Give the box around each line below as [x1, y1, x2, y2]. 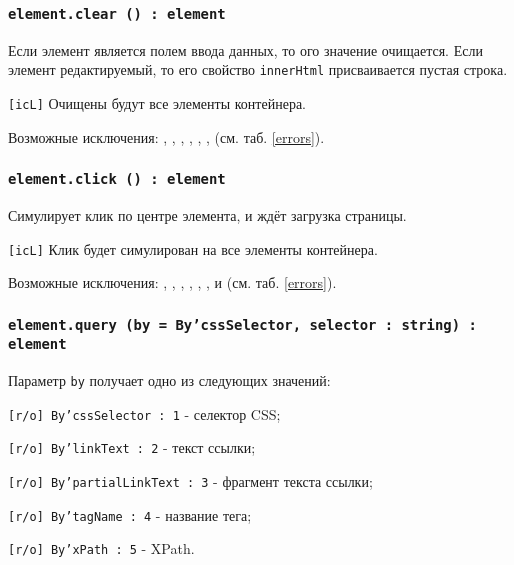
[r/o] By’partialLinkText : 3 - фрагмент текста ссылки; [8, 471, 373, 492]
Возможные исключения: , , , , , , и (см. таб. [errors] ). [8, 272, 337, 293]
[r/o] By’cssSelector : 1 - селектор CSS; [8, 403, 281, 424]
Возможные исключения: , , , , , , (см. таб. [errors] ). [8, 126, 325, 147]
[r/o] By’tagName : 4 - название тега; [8, 504, 252, 525]
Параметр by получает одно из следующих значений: [8, 370, 331, 391]
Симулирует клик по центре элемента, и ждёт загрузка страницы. [8, 205, 407, 226]
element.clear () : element [8, 5, 226, 22]
